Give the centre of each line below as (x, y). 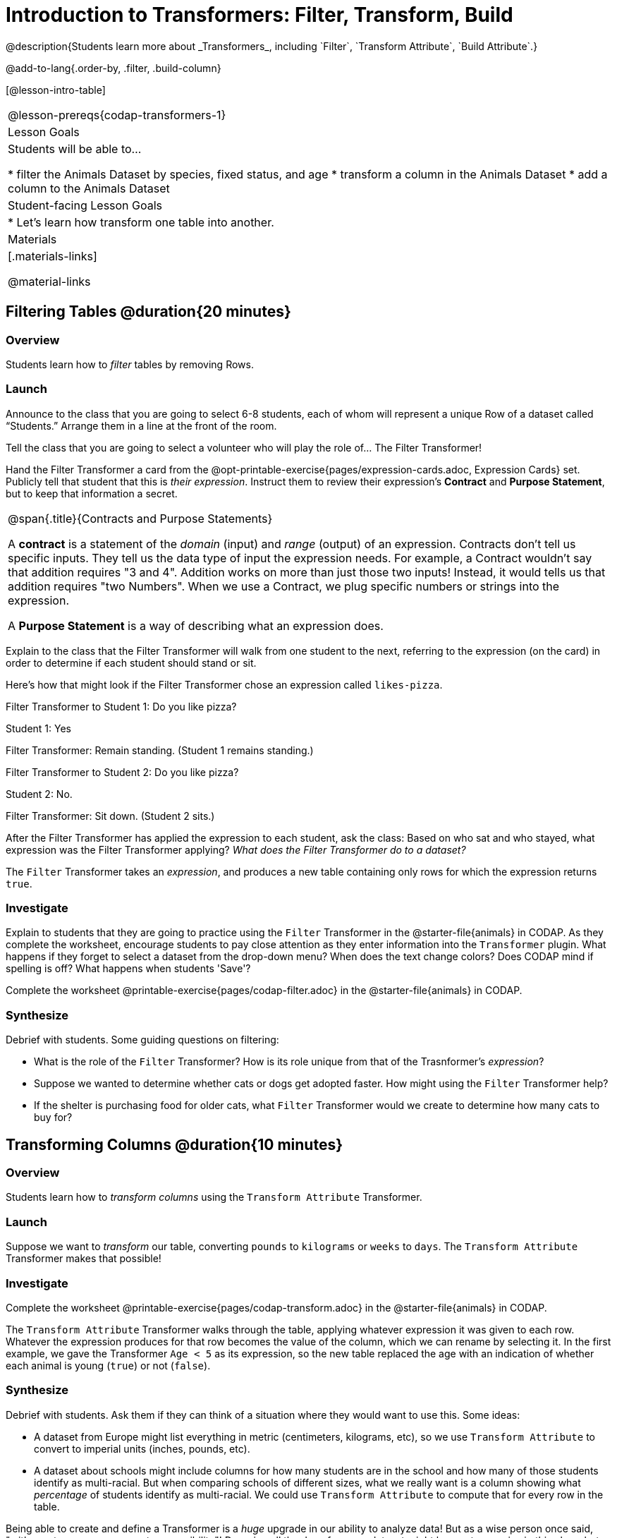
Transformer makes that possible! (84, 1259)
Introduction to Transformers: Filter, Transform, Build (259, 15)
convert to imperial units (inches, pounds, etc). (142, 1448)
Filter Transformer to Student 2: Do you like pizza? (122, 772)
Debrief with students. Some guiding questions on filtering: (142, 1040)
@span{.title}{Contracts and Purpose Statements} (140, 518)
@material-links (49, 281)
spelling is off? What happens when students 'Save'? (128, 969)
